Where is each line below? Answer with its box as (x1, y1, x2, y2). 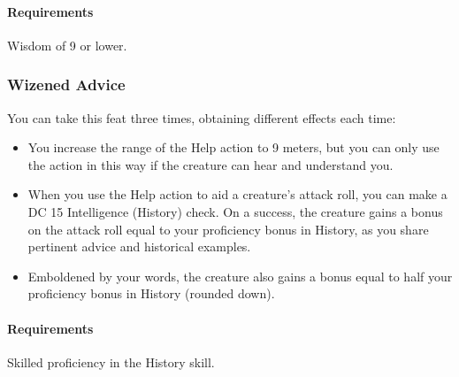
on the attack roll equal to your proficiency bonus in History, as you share (27, 219, 429, 238)
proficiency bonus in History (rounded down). (27, 284, 275, 303)
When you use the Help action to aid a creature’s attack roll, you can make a (27, 185, 448, 204)
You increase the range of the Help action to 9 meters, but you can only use (27, 138, 440, 157)
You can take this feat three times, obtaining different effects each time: (7, 108, 396, 127)
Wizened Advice (7, 73, 126, 96)
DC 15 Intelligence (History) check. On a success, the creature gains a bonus (27, 202, 443, 220)
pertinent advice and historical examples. (27, 237, 251, 256)
